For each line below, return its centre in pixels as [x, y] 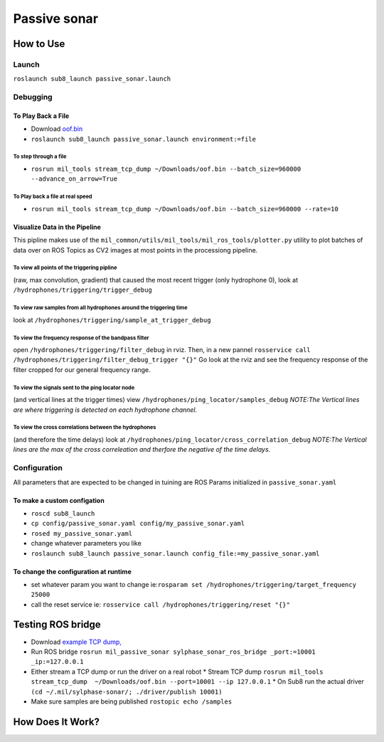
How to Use [39, 44]
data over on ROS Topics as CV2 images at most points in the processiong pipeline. [135, 250]
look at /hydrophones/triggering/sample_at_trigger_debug [112, 319]
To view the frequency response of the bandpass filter [81, 338]
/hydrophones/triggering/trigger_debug [82, 290]
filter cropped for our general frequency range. [82, 369]
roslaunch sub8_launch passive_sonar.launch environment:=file [143, 139]
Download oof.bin [57, 129]
